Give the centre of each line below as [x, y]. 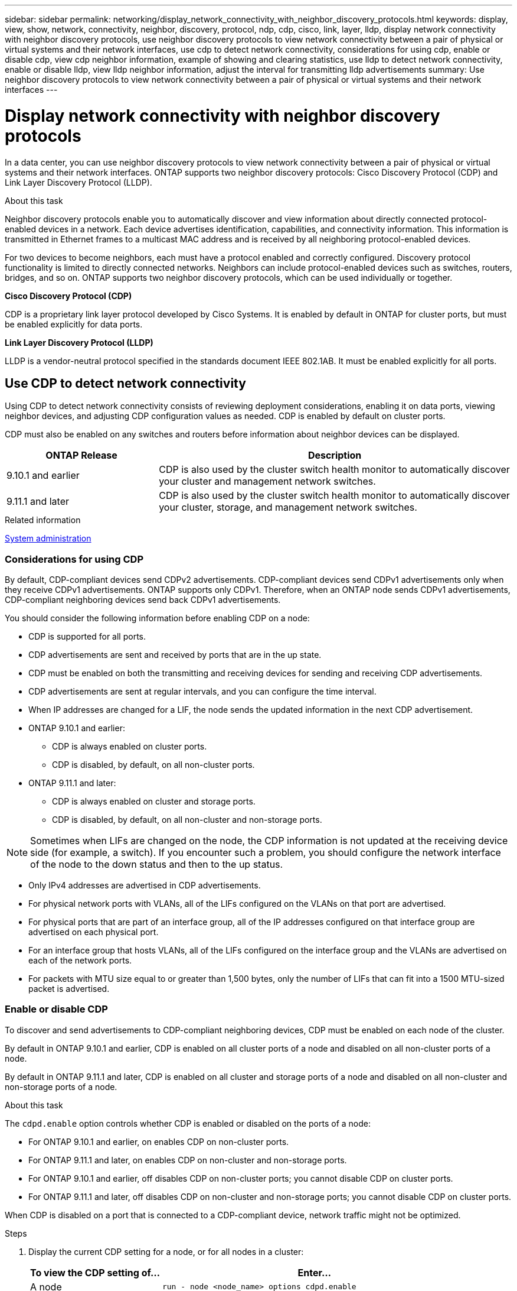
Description [335, 455]
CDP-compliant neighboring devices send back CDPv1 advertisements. [143, 600]
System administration [48, 539]
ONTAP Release [81, 455]
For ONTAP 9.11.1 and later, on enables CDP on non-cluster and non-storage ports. [188, 1160]
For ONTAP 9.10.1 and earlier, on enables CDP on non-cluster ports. [159, 1141]
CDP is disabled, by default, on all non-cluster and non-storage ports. [187, 820]
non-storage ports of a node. [61, 1086]
